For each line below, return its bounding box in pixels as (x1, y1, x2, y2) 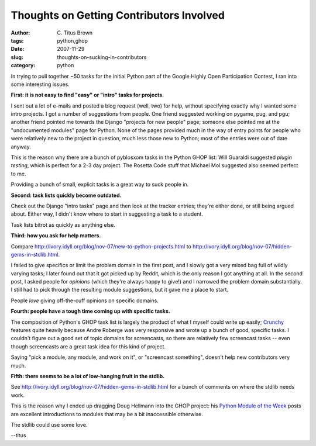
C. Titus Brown (57, 29, 93, 36)
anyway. (11, 143, 32, 150)
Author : (11, 29, 30, 36)
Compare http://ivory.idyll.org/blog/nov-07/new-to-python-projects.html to (11, 243, 191, 250)
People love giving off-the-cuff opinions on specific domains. (11, 297, 159, 304)
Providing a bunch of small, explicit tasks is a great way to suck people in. (11, 181, 189, 188)
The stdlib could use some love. (11, 421, 88, 428)
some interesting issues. (11, 81, 70, 88)
